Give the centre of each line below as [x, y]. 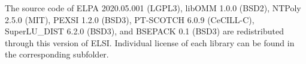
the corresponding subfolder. [57, 54]
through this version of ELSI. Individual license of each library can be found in [150, 42]
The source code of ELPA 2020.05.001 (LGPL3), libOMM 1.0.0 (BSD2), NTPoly [153, 8]
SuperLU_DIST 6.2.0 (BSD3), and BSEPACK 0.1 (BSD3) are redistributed [144, 31]
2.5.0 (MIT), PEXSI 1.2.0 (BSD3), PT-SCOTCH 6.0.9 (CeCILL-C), [130, 19]
